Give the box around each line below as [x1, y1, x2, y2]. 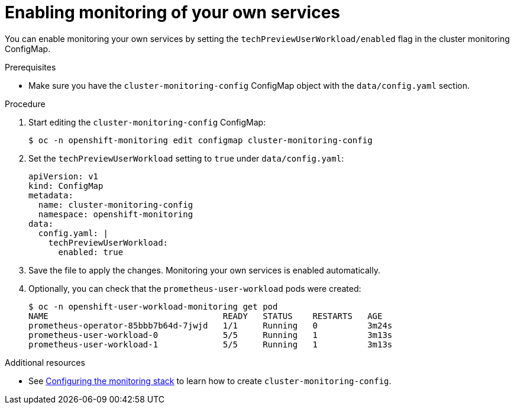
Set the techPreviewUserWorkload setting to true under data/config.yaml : [28, 153, 344, 163]
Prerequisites [5, 62, 56, 72]
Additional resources [5, 357, 85, 368]
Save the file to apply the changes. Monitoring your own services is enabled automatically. [28, 265, 380, 275]
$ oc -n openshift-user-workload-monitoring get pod [28, 301, 278, 311]
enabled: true [58, 247, 124, 257]
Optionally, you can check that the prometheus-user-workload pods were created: [28, 283, 361, 294]
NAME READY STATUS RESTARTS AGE [28, 311, 383, 321]
